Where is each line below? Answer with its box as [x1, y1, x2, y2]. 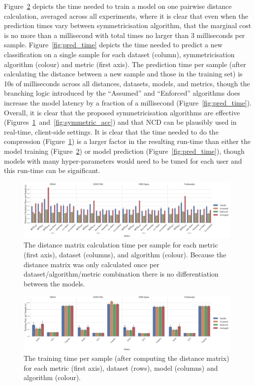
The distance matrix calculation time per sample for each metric [24, 240, 218, 250]
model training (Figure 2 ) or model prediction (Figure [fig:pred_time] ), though [4, 145, 245, 156]
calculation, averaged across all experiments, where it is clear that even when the [4, 10, 248, 21]
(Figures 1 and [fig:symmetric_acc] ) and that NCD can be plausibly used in [4, 117, 237, 127]
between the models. [24, 278, 85, 288]
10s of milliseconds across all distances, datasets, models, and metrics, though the [4, 78, 250, 88]
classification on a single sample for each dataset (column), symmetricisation [4, 49, 235, 59]
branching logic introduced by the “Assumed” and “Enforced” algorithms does [4, 88, 240, 98]
